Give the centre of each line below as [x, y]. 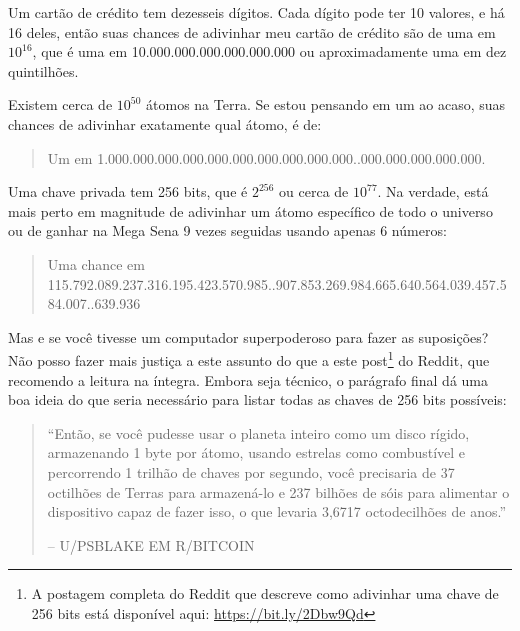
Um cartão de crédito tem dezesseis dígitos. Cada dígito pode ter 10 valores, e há [256, 12]
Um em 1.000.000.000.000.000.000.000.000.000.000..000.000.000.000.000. [266, 157]
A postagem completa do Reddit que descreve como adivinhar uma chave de [265, 593]
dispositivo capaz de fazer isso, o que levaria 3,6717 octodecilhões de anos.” [277, 511]
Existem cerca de [60, 104]
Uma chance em [96, 263]
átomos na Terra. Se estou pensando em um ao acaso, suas [326, 104]
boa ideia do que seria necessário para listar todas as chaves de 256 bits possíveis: [257, 399]
